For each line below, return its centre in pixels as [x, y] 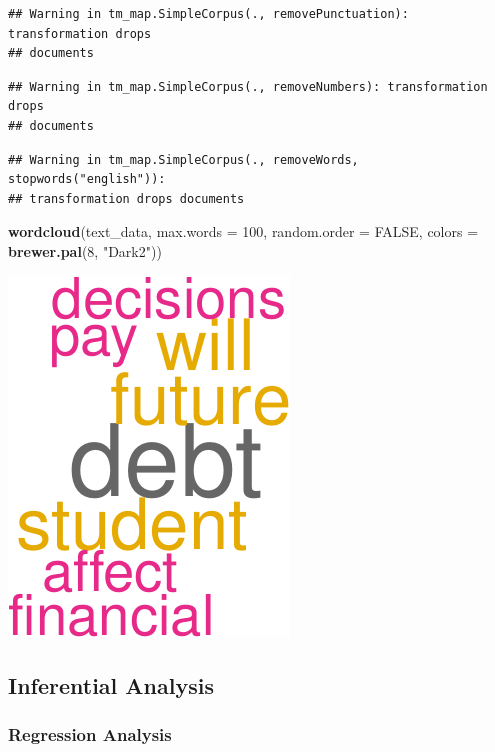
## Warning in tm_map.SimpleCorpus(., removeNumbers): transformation [248, 86]
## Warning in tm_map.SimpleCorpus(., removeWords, [183, 159]
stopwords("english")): [87, 179]
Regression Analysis [90, 733]
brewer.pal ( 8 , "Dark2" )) [85, 250]
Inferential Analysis [111, 684]
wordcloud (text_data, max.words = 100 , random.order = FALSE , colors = [243, 231]
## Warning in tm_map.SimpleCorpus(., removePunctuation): [208, 14]
